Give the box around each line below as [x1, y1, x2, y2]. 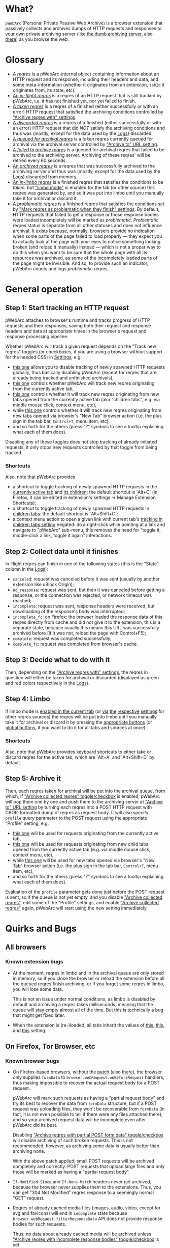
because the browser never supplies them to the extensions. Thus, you [12, 1184, 161, 1190]
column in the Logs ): [5, 566, 48, 572]
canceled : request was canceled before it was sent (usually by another [12, 576, 160, 582]
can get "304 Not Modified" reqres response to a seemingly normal [12, 1189, 154, 1196]
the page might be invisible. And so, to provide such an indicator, [12, 260, 149, 266]
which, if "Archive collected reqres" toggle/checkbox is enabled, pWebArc [5, 793, 160, 799]
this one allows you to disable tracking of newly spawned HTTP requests [12, 364, 165, 370]
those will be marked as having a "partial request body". [12, 1169, 130, 1175]
